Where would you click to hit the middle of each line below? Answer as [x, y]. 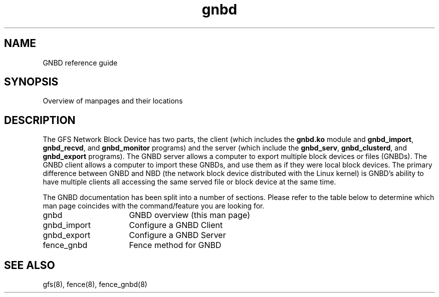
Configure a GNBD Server [177, 235]
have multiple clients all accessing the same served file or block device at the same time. [189, 182]
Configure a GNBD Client [176, 225]
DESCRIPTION [40, 120]
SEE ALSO [30, 265]
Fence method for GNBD [175, 245]
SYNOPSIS [31, 82]
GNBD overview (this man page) [189, 215]
